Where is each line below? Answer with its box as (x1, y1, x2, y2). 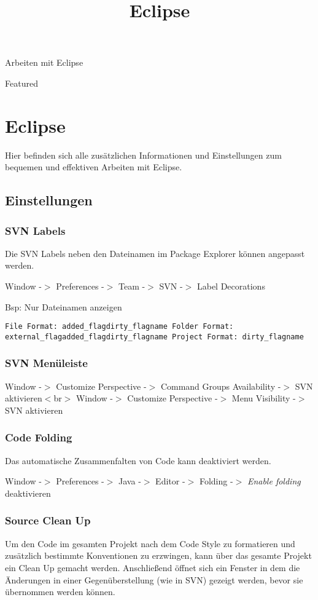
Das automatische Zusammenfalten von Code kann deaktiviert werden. (5, 454, 271, 467)
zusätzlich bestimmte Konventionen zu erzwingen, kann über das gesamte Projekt (5, 549, 312, 562)
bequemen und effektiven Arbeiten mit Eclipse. (5, 160, 182, 173)
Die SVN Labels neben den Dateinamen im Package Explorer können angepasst (5, 247, 305, 259)
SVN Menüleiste (5, 355, 88, 371)
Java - (118, 475, 141, 487)
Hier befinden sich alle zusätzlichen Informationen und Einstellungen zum (5, 148, 282, 161)
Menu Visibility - (231, 392, 296, 405)
